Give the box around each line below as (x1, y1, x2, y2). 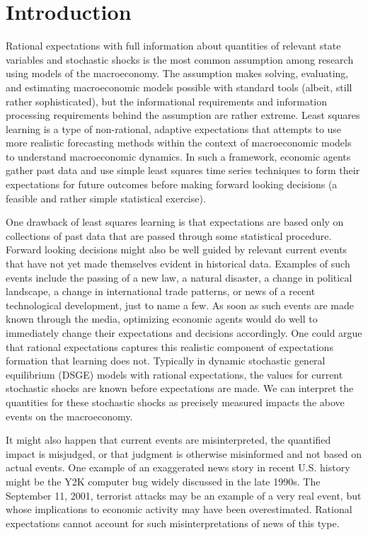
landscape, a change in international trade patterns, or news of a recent (6, 284, 316, 299)
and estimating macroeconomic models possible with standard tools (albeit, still (6, 79, 352, 94)
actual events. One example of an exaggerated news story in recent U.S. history (6, 460, 350, 475)
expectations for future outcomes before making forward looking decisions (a (6, 177, 338, 192)
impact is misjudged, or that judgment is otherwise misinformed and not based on (6, 446, 362, 461)
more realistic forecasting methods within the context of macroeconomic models (6, 135, 352, 150)
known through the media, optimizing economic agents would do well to (6, 311, 318, 326)
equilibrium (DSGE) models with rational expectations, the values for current (6, 367, 343, 381)
